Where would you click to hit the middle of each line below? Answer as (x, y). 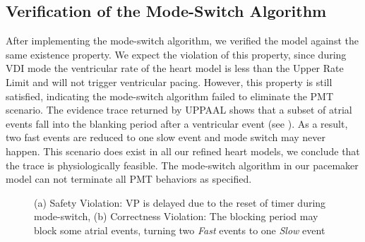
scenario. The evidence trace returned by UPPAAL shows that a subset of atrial (179, 110)
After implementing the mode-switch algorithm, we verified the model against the (182, 41)
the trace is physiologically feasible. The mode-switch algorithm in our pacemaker (182, 165)
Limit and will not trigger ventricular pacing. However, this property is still (169, 81)
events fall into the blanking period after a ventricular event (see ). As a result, (177, 123)
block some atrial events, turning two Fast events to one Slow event (180, 230)
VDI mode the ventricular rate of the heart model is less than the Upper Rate (175, 68)
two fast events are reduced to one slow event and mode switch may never (166, 137)
